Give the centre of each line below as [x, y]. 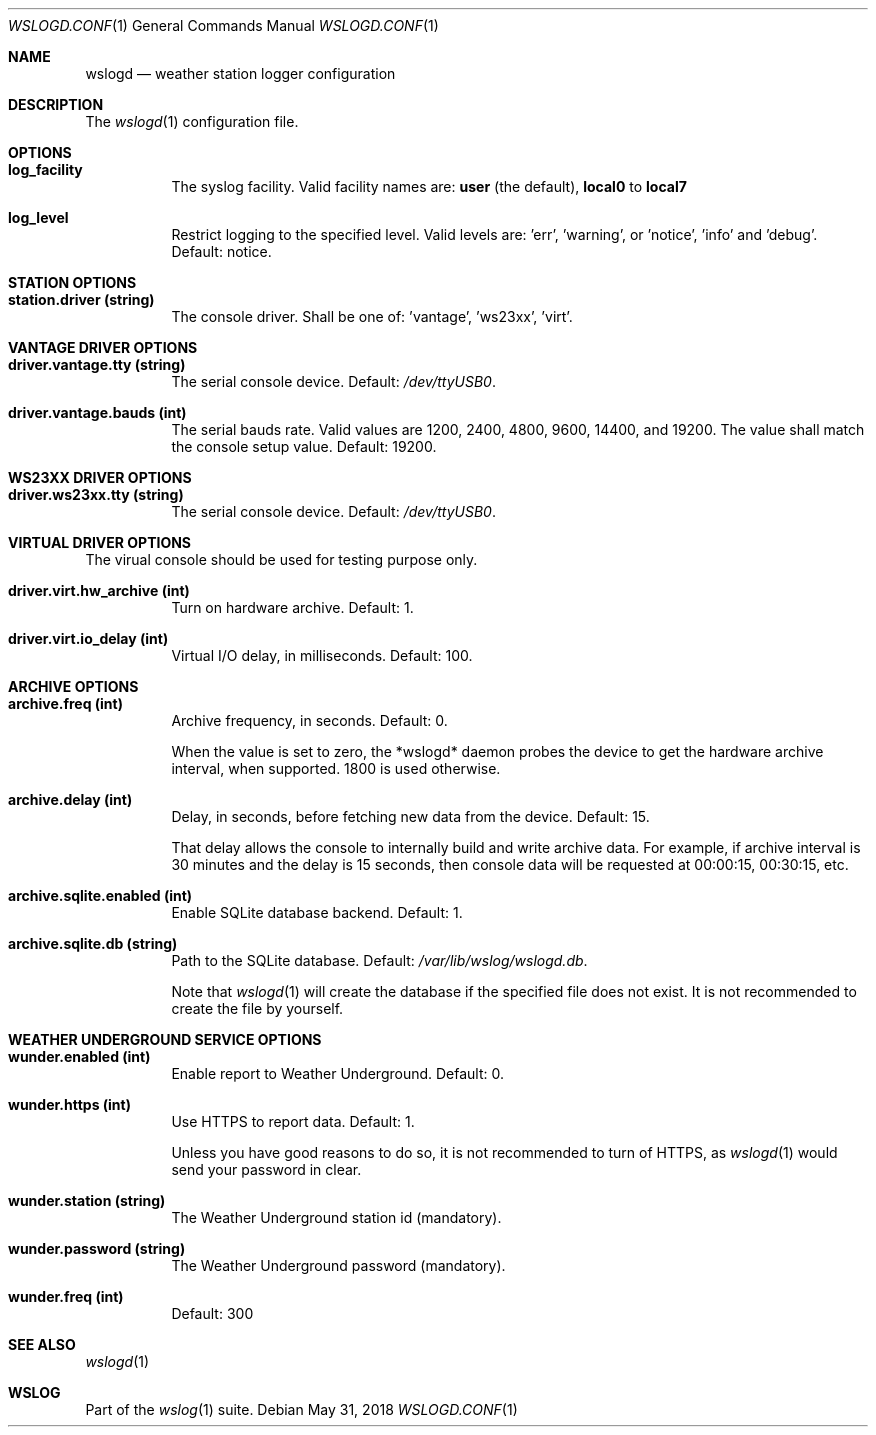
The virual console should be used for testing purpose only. [281, 559]
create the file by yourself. [257, 1008]
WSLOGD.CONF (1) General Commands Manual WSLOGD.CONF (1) [223, 25]
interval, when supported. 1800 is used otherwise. [336, 768]
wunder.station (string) [87, 1200]
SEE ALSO [42, 1344]
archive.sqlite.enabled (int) [100, 895]
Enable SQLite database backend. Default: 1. [317, 912]
